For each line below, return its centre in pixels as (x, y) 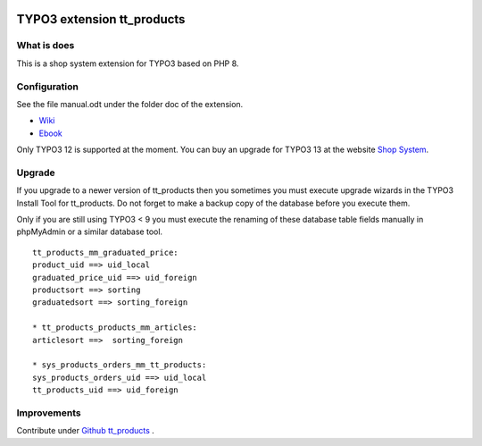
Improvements (49, 413)
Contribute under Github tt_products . (86, 431)
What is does (46, 46)
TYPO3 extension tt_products (101, 19)
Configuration (48, 87)
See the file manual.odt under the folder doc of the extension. (130, 104)
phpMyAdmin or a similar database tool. (90, 231)
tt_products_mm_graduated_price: (105, 252)
